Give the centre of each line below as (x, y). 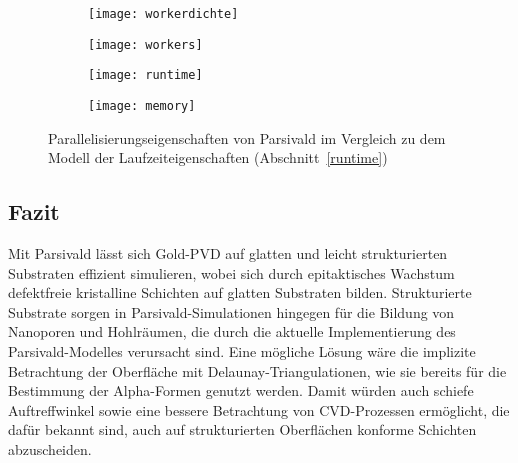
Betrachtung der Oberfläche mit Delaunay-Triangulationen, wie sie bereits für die (257, 370)
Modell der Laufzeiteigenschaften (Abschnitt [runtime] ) (218, 157)
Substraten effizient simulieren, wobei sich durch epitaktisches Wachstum (231, 272)
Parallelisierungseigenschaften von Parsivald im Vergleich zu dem (247, 137)
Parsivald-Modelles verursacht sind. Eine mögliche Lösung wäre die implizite (242, 350)
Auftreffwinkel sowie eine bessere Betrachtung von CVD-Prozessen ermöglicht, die (259, 409)
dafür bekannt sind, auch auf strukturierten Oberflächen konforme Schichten (242, 429)
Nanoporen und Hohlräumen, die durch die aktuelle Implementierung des (232, 331)
